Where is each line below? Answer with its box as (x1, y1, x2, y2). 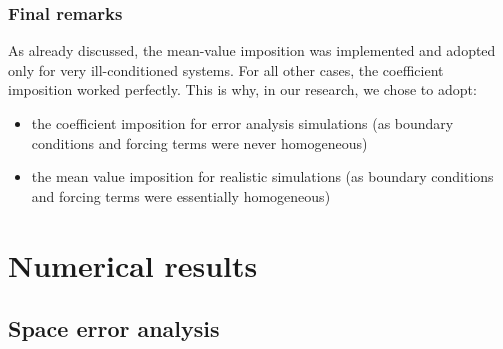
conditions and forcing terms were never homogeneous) (31, 132, 368, 153)
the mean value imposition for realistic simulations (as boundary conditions (31, 166, 494, 187)
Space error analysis (8, 313, 220, 344)
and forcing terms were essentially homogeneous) (31, 185, 331, 206)
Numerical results (8, 244, 258, 285)
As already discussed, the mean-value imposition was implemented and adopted (8, 40, 496, 61)
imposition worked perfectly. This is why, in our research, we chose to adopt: (8, 79, 477, 100)
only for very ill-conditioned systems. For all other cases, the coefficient (8, 59, 444, 80)
